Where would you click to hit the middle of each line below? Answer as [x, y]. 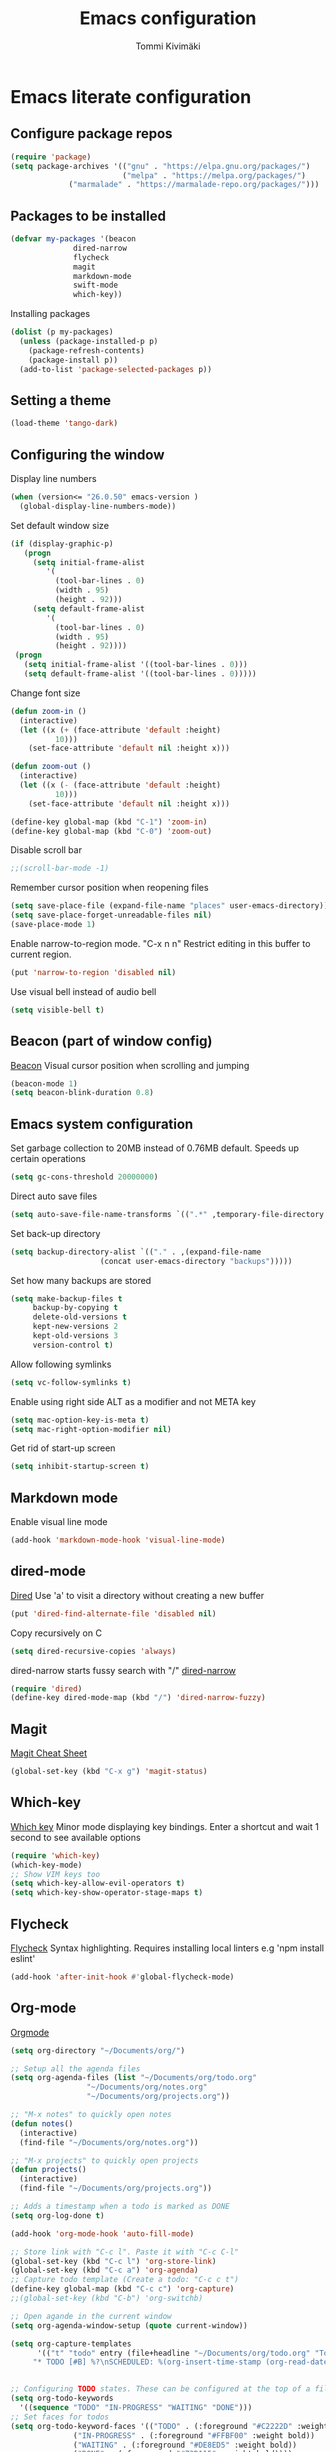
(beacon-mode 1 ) [44, 1083]
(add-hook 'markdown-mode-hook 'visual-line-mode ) [118, 1540]
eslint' [23, 1958]
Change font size [45, 693]
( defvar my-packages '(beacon [73, 239]
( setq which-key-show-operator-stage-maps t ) [106, 1893]
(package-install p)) [73, 360]
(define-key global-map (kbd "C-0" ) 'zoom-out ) [111, 831]
